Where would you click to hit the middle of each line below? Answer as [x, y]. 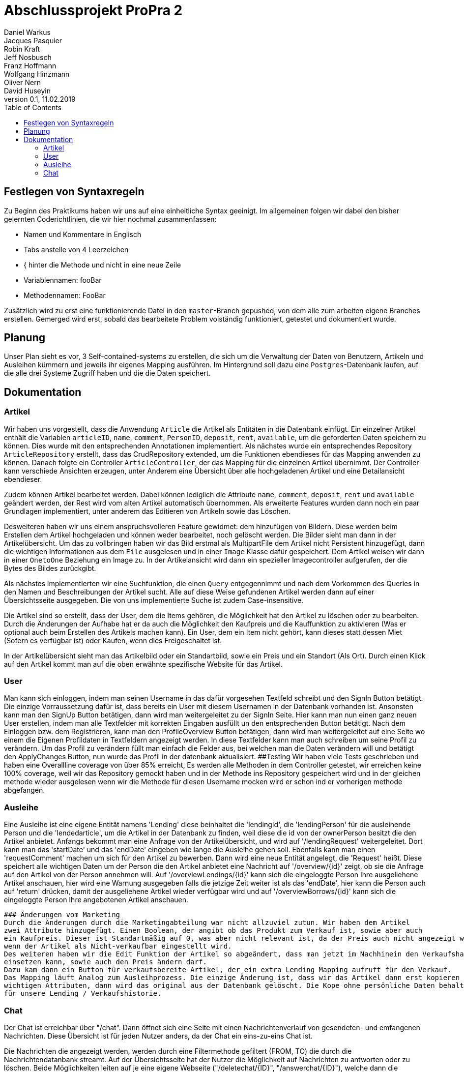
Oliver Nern [22, 82]
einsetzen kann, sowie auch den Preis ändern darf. [106, 962]
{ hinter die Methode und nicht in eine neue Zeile [102, 265]
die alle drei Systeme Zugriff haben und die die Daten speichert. [107, 373]
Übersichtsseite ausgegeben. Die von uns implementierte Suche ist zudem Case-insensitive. [154, 600]
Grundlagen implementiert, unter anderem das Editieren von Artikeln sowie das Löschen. [147, 511]
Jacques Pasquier [33, 40]
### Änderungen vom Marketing [62, 915]
